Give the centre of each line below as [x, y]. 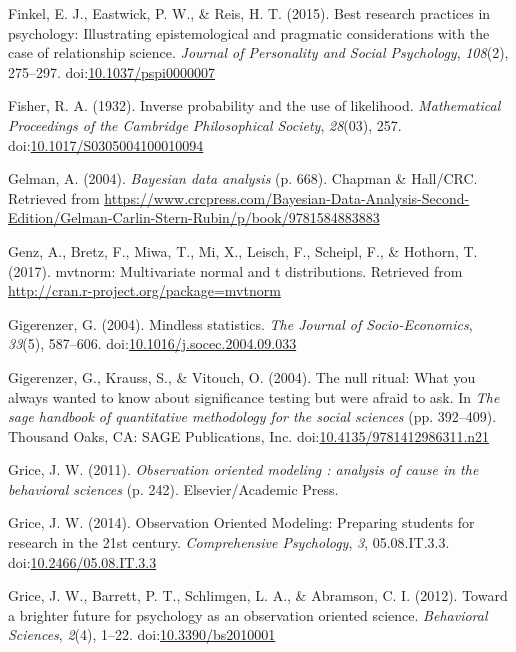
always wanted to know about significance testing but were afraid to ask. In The [254, 396]
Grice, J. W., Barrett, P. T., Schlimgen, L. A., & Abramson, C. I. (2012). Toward [258, 595]
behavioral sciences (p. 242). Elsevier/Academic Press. [173, 488]
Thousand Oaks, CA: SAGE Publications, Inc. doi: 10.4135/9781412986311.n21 [249, 435]
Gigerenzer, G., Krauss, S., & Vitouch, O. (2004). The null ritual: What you [242, 376]
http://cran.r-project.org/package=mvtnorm [144, 290]
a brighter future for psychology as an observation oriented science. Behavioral [248, 614]
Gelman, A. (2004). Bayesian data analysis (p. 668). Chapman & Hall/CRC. [243, 178]
